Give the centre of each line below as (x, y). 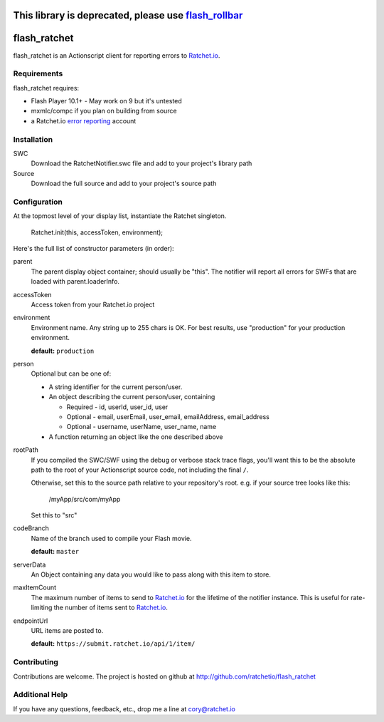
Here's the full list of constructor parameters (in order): (94, 249)
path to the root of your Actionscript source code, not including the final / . (140, 470)
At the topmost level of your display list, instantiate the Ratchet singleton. (120, 216)
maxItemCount (35, 587)
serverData (30, 564)
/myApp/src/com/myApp (85, 499)
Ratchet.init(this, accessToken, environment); (97, 232)
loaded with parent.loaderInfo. (75, 282)
